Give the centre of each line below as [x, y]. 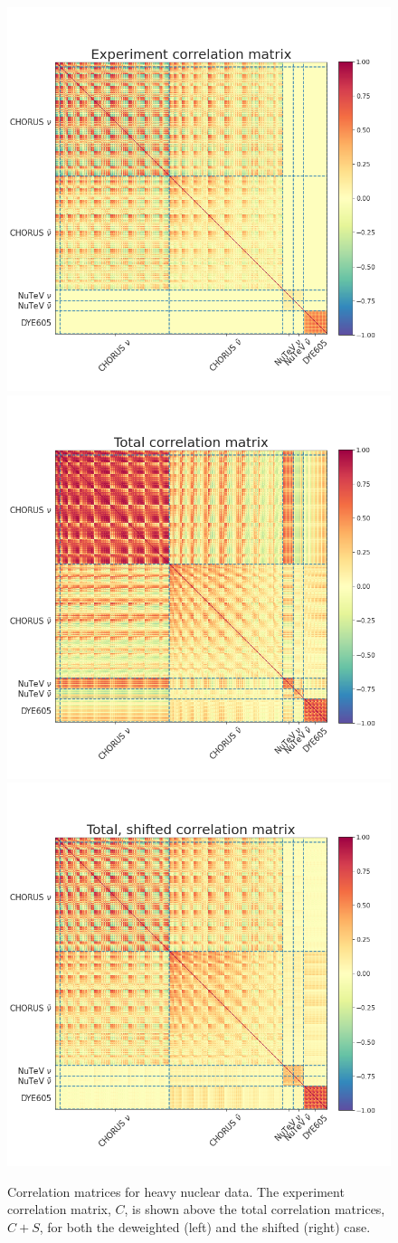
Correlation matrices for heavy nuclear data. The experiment [176, 1191]
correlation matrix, [59, 1209]
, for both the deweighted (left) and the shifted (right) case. [205, 1226]
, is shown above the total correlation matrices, [255, 1209]
